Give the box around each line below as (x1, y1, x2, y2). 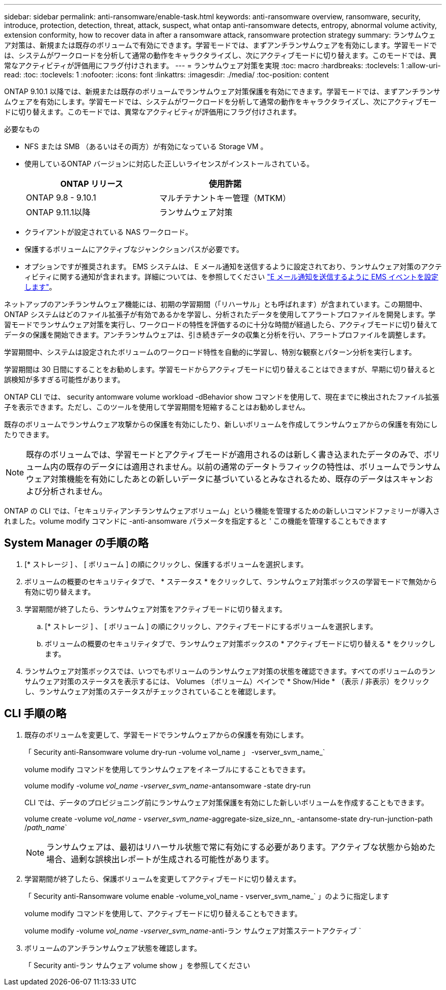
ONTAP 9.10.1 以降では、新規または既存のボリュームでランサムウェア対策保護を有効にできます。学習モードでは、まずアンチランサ (4, 87, 440, 96)
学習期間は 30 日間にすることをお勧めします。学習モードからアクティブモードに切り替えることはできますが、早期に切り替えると (4, 365, 436, 374)
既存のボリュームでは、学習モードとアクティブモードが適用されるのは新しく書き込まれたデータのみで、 (26, 449, 424, 460)
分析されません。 (42, 486, 107, 496)
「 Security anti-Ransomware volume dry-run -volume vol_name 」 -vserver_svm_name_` (24, 747, 325, 756)
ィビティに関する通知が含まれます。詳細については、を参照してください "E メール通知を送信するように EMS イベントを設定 (24, 272, 438, 281)
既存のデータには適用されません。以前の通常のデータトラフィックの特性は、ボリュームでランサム (66, 462, 440, 472)
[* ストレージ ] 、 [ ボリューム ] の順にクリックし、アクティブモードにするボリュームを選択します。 (45, 621, 378, 631)
